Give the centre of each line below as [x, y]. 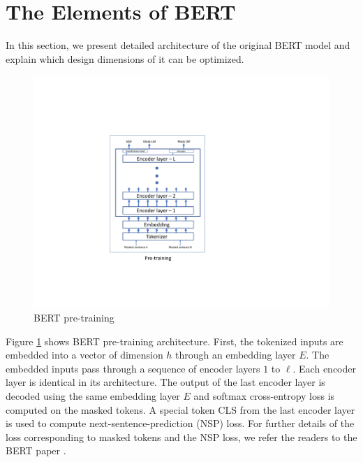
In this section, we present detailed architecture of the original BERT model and [178, 45]
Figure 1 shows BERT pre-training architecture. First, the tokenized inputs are [175, 341]
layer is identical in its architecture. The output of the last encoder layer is [165, 382]
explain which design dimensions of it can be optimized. [125, 58]
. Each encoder [324, 368]
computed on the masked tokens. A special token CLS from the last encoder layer [180, 409]
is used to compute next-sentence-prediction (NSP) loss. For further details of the [180, 423]
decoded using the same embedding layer [93, 395]
